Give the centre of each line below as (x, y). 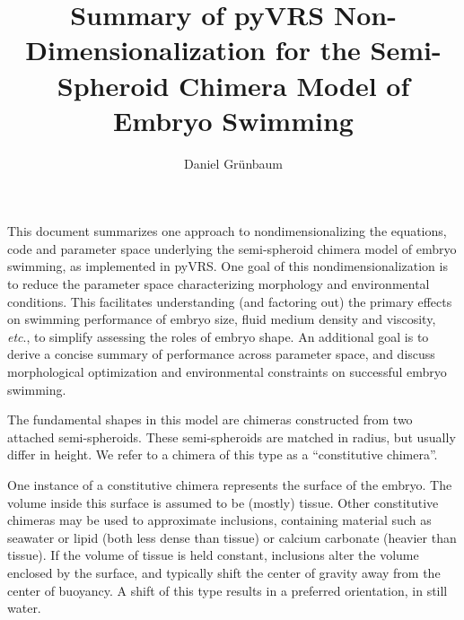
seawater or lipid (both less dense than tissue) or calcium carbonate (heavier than (232, 537)
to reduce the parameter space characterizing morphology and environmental (219, 284)
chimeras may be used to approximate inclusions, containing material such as (219, 520)
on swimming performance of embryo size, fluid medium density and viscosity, (222, 319)
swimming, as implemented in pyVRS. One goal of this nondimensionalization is (228, 266)
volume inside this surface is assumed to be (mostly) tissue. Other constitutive (223, 502)
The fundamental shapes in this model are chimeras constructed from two (210, 419)
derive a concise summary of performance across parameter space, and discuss (221, 354)
